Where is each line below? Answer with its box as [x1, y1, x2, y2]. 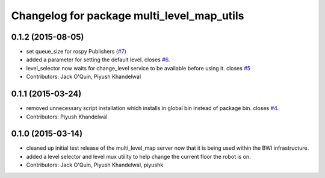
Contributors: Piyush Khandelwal [26, 113, 108, 120]
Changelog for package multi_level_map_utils [11, 9, 244, 22]
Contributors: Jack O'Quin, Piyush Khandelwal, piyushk [26, 161, 164, 168]
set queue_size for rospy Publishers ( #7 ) [26, 48, 126, 55]
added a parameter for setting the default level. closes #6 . [26, 56, 170, 63]
